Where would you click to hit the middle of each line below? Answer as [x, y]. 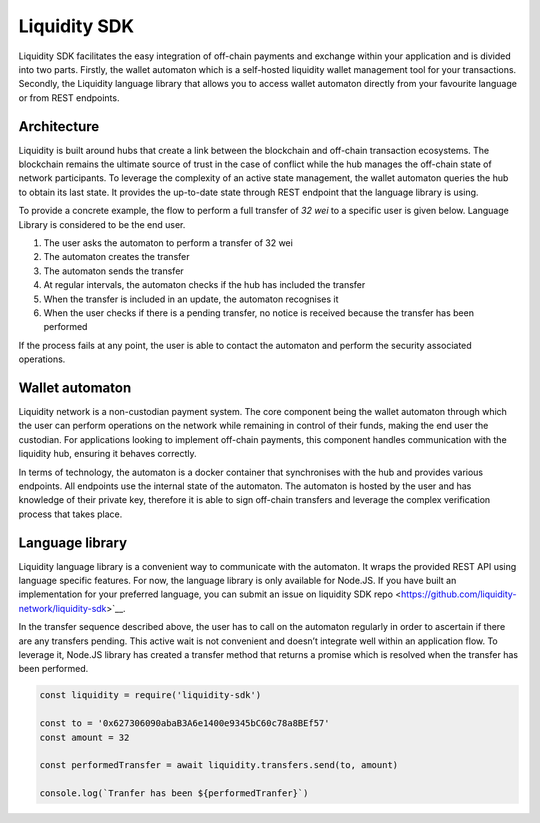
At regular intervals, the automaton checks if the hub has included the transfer [204, 285]
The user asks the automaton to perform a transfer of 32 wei [168, 242]
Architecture [59, 126]
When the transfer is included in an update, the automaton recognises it [191, 299]
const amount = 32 [84, 737]
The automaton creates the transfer [116, 257]
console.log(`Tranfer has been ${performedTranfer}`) [174, 793]
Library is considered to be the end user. [102, 224]
